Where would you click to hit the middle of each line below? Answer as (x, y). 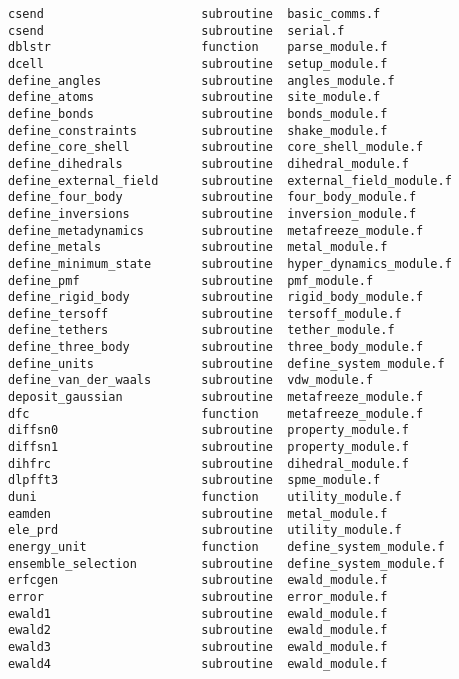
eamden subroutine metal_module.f (198, 513)
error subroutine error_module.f (198, 596)
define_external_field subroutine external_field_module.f (230, 180)
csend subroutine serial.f (176, 30)
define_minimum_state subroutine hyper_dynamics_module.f (230, 263)
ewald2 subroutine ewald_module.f (198, 630)
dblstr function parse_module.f (198, 47)
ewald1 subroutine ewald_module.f (198, 613)
